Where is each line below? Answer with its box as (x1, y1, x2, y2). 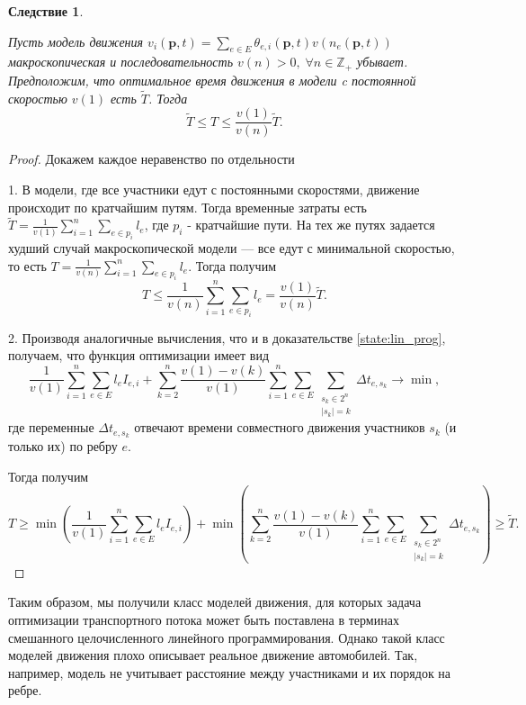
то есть (8, 256, 47, 275)
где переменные (8, 418, 94, 437)
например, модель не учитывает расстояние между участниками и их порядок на (8, 663, 451, 682)
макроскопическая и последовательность (8, 52, 234, 71)
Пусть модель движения (8, 32, 144, 50)
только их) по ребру (8, 437, 118, 456)
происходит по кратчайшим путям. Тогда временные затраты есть (8, 197, 367, 216)
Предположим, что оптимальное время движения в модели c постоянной (8, 70, 416, 89)
